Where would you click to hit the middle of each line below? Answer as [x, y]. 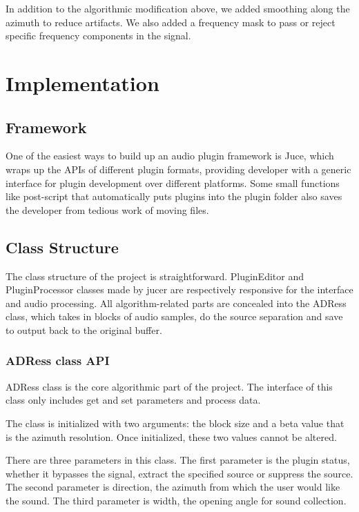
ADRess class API [58, 361]
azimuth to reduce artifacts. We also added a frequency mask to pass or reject [171, 22]
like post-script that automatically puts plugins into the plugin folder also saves [174, 196]
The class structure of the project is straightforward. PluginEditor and [155, 276]
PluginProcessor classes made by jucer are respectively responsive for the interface [179, 289]
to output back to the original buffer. [84, 329]
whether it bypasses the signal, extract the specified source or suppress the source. [179, 473]
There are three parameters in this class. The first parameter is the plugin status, [178, 460]
